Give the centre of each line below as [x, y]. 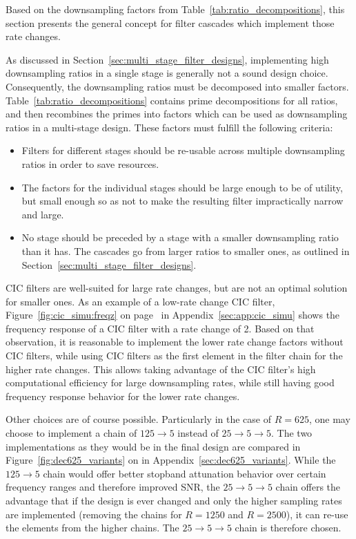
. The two [292, 433]
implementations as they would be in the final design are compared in [153, 446]
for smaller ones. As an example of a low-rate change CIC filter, [140, 301]
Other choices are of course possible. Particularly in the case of [138, 419]
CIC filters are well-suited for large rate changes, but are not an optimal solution [177, 288]
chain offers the [308, 487]
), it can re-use [317, 514]
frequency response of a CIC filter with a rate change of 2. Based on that [160, 328]
